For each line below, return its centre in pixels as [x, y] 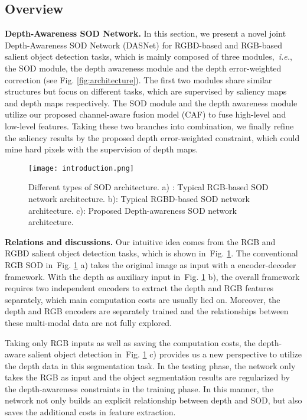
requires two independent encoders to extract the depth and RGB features [139, 288]
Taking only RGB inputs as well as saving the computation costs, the [130, 342]
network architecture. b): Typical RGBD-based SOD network [139, 198]
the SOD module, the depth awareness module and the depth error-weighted [143, 68]
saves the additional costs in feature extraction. [90, 412]
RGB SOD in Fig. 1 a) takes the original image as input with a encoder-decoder [151, 264]
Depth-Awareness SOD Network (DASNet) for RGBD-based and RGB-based [143, 45]
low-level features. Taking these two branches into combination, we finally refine [149, 126]
